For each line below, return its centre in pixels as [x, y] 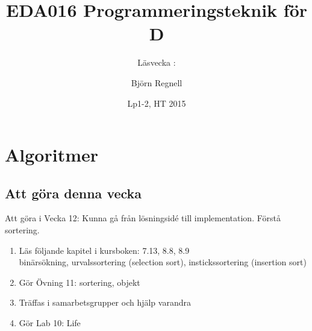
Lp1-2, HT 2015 [157, 103]
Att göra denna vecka [73, 193]
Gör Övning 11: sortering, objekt [80, 282]
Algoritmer [52, 155]
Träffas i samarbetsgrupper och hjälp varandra [105, 302]
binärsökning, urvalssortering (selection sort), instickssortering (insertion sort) [163, 262]
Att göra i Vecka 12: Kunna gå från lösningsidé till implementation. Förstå [143, 218]
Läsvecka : [157, 62]
